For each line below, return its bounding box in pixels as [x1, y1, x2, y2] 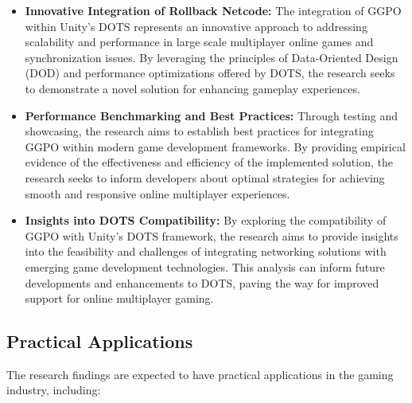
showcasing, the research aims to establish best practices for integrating [25, 123, 374, 139]
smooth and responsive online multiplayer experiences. [25, 185, 290, 201]
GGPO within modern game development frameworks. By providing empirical [25, 138, 406, 155]
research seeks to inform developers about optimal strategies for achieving [25, 169, 385, 186]
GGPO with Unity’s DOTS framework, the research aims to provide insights [25, 227, 398, 244]
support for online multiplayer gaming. [25, 290, 214, 307]
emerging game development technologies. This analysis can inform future [25, 258, 385, 275]
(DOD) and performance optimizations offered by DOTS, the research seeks [25, 65, 395, 81]
